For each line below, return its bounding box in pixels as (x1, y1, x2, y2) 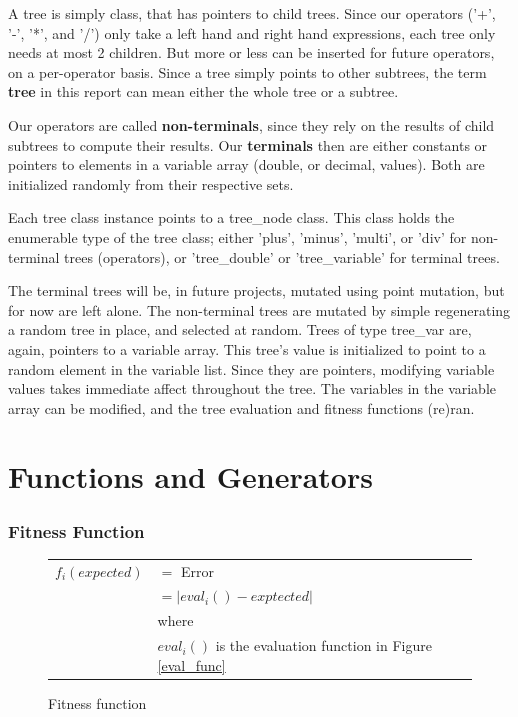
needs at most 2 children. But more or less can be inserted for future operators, (8, 42, 495, 63)
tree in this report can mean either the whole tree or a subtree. (8, 81, 399, 102)
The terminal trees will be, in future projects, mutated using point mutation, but (8, 280, 505, 301)
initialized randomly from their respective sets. (8, 173, 294, 194)
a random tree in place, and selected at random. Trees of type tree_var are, (8, 319, 472, 340)
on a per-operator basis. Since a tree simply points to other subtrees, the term (8, 61, 487, 82)
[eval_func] (157, 654, 226, 675)
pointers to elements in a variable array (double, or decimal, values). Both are (8, 154, 485, 175)
